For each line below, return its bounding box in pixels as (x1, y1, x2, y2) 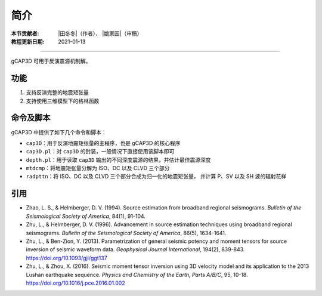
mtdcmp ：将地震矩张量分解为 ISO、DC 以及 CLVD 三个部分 (26, 165, 170, 172)
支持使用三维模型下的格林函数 (26, 97, 100, 104)
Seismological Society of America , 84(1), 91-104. (26, 212, 146, 220)
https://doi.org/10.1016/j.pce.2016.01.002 (26, 279, 125, 286)
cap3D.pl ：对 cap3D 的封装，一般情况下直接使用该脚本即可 (26, 148, 175, 155)
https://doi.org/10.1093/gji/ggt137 (26, 254, 107, 261)
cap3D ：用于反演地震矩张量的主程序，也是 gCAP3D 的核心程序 (26, 139, 181, 146)
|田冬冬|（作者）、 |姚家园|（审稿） (58, 30, 143, 37)
